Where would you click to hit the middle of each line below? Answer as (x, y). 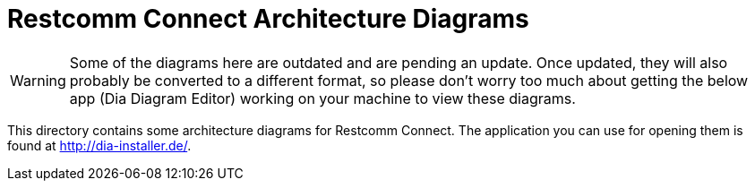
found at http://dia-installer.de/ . (99, 145)
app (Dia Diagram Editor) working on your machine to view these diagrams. (322, 98)
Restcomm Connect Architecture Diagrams (268, 19)
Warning (38, 80)
